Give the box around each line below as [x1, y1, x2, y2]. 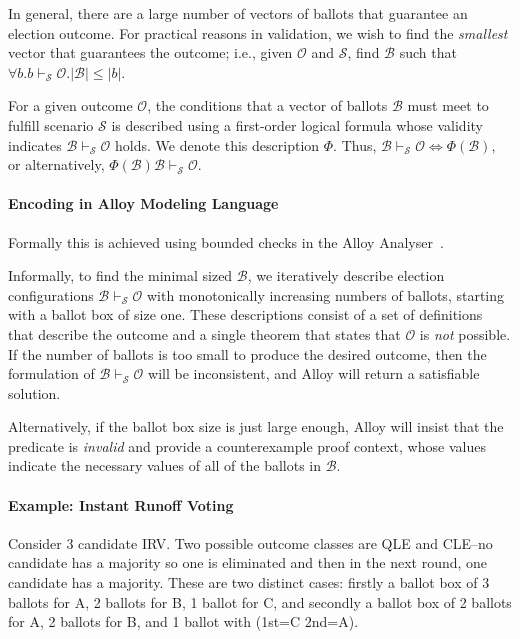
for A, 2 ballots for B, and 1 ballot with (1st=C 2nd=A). [8, 611, 359, 632]
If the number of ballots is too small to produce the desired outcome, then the [8, 343, 487, 364]
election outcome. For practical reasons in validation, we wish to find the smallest [8, 22, 508, 43]
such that [399, 42, 457, 63]
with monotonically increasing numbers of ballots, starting [146, 284, 505, 305]
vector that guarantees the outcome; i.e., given [8, 42, 293, 63]
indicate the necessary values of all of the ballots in [8, 455, 321, 476]
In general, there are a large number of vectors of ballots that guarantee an [8, 3, 468, 23]
